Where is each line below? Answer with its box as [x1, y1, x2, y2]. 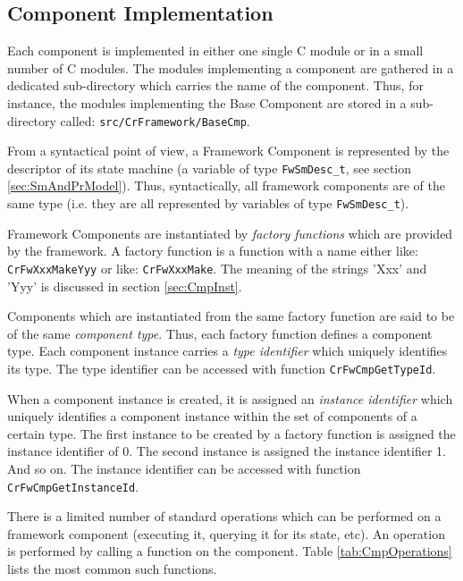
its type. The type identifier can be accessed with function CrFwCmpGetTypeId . [7, 358, 436, 377]
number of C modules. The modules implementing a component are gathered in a [7, 58, 454, 77]
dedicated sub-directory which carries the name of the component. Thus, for [7, 76, 424, 95]
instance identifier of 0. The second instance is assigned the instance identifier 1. [7, 442, 446, 460]
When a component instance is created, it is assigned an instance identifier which [7, 389, 453, 408]
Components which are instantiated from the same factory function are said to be [7, 307, 455, 325]
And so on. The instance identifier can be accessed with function [7, 459, 361, 477]
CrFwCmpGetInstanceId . [7, 476, 139, 495]
